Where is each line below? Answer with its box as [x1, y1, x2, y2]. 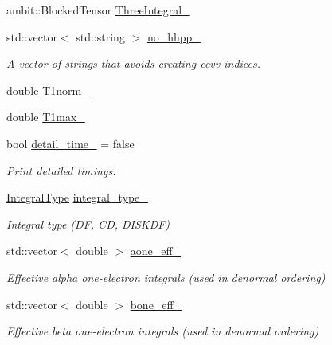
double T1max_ [6, 108, 85, 125]
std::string [76, 28, 125, 45]
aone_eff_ [130, 242, 182, 259]
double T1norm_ [6, 81, 90, 98]
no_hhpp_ [146, 28, 201, 45]
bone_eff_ [130, 296, 182, 312]
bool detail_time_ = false [6, 135, 135, 151]
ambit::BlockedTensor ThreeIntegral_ [6, 2, 190, 18]
